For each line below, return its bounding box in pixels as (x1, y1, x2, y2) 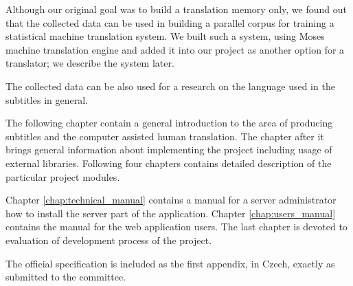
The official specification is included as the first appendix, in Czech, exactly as (5, 256, 335, 270)
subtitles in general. (5, 92, 88, 107)
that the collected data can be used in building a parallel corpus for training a (5, 15, 334, 30)
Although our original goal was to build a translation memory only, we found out (5, 2, 347, 16)
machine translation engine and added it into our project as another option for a (5, 42, 345, 56)
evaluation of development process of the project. (5, 232, 212, 247)
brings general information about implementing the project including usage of (5, 142, 332, 157)
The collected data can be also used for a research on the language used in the (5, 78, 335, 93)
